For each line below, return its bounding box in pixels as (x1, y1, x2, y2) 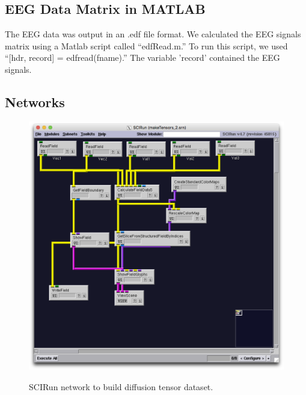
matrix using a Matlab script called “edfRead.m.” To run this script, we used (5, 39, 288, 52)
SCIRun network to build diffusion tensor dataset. (29, 380, 213, 393)
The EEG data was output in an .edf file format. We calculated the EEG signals (5, 28, 301, 40)
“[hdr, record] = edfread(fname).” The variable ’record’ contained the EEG (5, 51, 280, 64)
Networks (5, 92, 65, 111)
